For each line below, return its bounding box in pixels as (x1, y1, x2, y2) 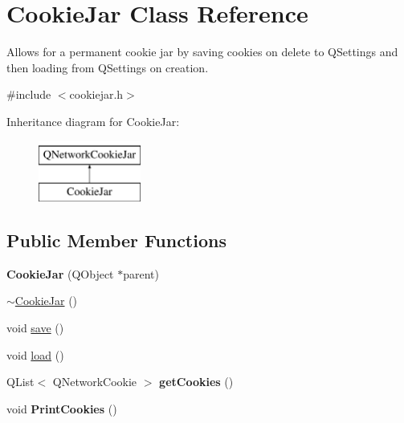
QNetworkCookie (52, 373, 137, 390)
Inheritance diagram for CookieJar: (6, 112, 180, 129)
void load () (6, 346, 64, 363)
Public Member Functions (6, 228, 226, 253)
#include (6, 86, 51, 103)
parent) (123, 265, 159, 282)
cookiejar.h (69, 86, 124, 103)
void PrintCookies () (6, 400, 117, 417)
